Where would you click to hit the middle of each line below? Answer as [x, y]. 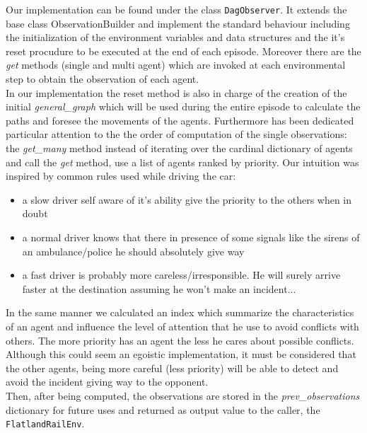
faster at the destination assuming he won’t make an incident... [159, 288]
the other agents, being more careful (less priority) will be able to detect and [172, 368]
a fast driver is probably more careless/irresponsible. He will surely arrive [181, 275]
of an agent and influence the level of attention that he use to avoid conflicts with [182, 326]
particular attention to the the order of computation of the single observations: [176, 134]
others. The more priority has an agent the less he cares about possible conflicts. [180, 340]
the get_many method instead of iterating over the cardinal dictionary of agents [179, 148]
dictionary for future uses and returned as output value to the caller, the [163, 409]
